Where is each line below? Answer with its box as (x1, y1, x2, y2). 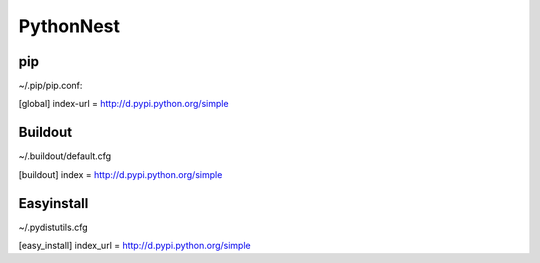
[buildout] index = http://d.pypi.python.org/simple (18, 168, 223, 180)
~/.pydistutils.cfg (18, 221, 89, 233)
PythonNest (18, 15, 120, 37)
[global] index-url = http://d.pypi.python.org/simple (18, 98, 229, 110)
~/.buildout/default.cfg (18, 150, 112, 162)
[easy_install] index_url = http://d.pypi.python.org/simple (18, 240, 251, 252)
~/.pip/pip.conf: (18, 80, 83, 92)
